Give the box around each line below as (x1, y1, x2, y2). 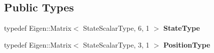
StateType (163, 23, 200, 33)
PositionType (163, 39, 210, 50)
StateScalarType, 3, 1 (83, 39, 150, 50)
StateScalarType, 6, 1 (83, 23, 150, 33)
